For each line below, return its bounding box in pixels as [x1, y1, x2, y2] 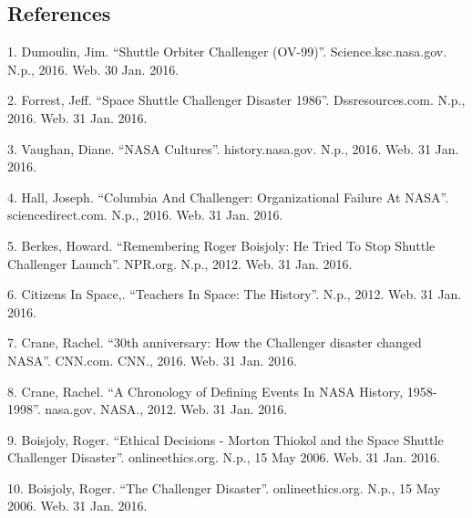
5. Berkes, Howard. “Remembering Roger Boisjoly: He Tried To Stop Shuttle [7, 235, 436, 254]
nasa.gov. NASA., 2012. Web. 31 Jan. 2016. [45, 399, 288, 419]
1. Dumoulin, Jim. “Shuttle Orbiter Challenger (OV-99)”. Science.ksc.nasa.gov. [7, 42, 447, 61]
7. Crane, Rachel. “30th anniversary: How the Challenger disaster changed [7, 333, 422, 352]
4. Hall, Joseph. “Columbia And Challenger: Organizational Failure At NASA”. [7, 187, 449, 206]
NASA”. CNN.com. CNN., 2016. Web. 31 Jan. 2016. [7, 350, 297, 369]
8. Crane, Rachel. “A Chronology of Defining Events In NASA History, [7, 381, 404, 400]
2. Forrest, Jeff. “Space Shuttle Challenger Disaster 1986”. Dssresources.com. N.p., [7, 90, 466, 109]
